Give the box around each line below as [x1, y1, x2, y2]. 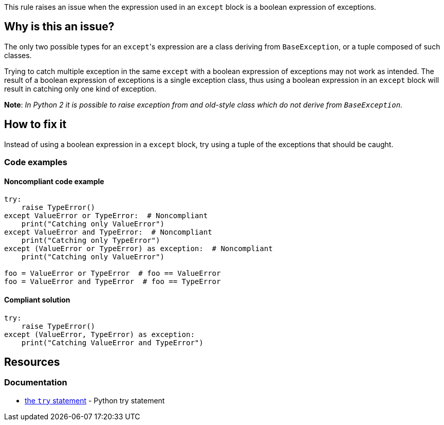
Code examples [4, 157, 68, 168]
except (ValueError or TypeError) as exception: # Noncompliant [4, 244, 273, 253]
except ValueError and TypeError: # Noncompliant [4, 228, 212, 237]
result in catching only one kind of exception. [4, 84, 157, 93]
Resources [4, 355, 60, 368]
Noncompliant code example [4, 176, 104, 186]
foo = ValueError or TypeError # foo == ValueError [4, 269, 221, 278]
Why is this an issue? [4, 20, 115, 33]
